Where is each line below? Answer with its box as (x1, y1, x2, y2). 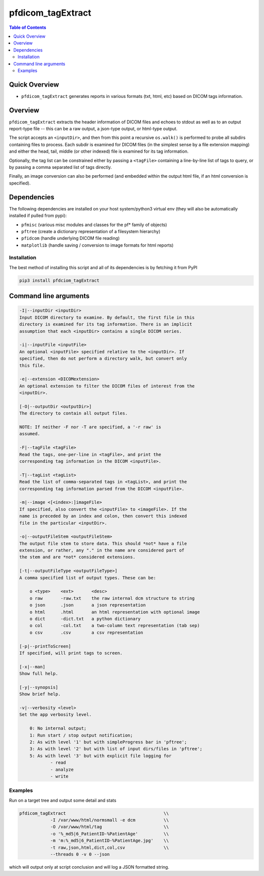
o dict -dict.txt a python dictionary (29, 616, 141, 622)
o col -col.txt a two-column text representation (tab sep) (29, 623, 200, 628)
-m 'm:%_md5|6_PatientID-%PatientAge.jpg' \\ (50, 838, 169, 844)
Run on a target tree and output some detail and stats (9, 797, 117, 803)
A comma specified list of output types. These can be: (19, 575, 156, 580)
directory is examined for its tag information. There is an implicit (19, 322, 193, 327)
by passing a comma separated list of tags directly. (9, 164, 112, 170)
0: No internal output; (29, 726, 87, 731)
